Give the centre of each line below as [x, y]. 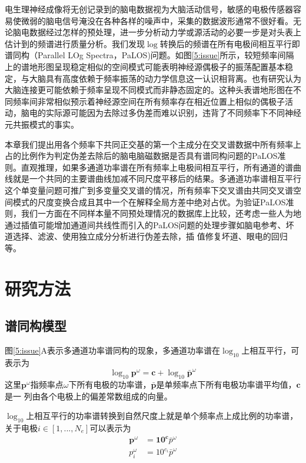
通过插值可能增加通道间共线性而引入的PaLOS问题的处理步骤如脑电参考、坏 [149, 224]
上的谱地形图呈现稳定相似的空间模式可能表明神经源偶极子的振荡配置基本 [145, 66]
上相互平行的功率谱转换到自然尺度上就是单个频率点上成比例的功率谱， [162, 416]
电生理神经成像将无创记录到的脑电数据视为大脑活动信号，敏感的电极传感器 [149, 9]
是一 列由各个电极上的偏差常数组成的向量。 [89, 396]
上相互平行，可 [270, 350]
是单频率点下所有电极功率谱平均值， [226, 384]
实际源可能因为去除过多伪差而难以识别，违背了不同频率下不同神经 [173, 113]
